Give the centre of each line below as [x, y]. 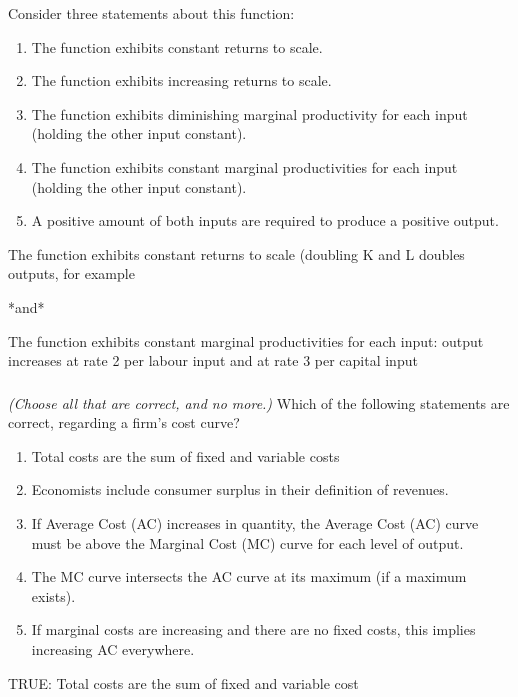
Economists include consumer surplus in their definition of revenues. [240, 489]
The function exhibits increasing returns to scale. [181, 80]
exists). [53, 595]
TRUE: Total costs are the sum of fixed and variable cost [183, 682]
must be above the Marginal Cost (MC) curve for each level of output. [247, 542]
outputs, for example [71, 273]
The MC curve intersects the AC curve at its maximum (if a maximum [249, 576]
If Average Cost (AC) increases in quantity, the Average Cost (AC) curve [255, 523]
